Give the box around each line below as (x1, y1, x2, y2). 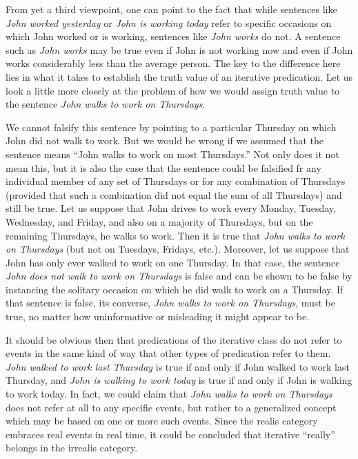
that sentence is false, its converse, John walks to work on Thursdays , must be (6, 295, 335, 310)
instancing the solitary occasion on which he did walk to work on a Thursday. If (6, 282, 344, 296)
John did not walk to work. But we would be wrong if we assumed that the (6, 133, 324, 148)
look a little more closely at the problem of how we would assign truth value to (6, 83, 340, 97)
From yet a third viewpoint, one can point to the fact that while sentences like (6, 2, 337, 16)
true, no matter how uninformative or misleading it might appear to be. (6, 309, 310, 324)
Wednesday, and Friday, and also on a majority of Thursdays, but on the (6, 214, 313, 228)
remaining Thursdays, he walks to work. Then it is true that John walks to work (6, 228, 345, 242)
